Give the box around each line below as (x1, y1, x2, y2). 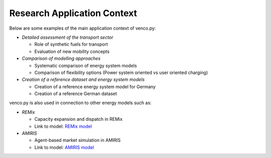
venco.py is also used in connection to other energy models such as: (9, 100, 152, 106)
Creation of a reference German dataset (34, 91, 117, 97)
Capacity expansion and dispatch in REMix (34, 116, 123, 122)
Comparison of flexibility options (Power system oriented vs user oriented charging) (34, 69, 208, 75)
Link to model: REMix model (34, 123, 92, 129)
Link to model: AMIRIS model (34, 144, 94, 150)
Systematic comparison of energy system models (34, 62, 138, 68)
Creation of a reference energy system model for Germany (34, 84, 156, 90)
